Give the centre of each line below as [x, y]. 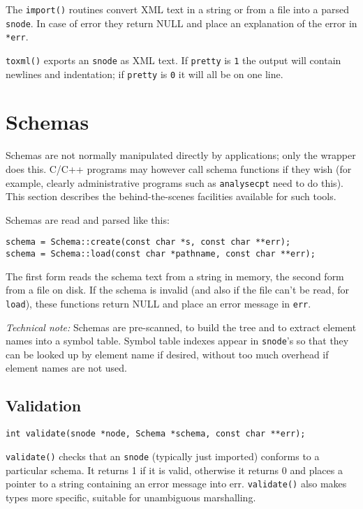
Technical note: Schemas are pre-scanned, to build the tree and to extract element [181, 327]
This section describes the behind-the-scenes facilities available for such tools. [171, 196]
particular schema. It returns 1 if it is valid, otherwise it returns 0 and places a [174, 470]
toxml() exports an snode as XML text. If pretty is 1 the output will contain [173, 60]
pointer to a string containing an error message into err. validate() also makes [176, 484]
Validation [44, 405]
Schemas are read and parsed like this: [88, 219]
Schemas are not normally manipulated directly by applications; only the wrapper [181, 155]
